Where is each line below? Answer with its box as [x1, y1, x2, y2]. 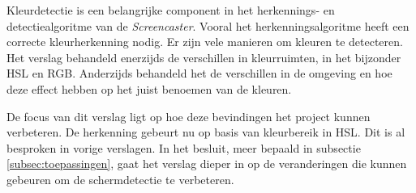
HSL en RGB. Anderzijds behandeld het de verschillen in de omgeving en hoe [6, 65, 392, 82]
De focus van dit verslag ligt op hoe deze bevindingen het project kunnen [6, 107, 371, 124]
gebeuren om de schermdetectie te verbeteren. [6, 170, 234, 187]
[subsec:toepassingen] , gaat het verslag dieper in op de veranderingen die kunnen [6, 155, 407, 172]
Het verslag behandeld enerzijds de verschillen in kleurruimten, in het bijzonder [6, 48, 401, 65]
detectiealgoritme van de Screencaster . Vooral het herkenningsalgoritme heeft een [6, 17, 410, 34]
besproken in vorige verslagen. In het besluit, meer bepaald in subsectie [6, 139, 361, 156]
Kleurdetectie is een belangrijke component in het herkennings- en [6, 2, 335, 18]
